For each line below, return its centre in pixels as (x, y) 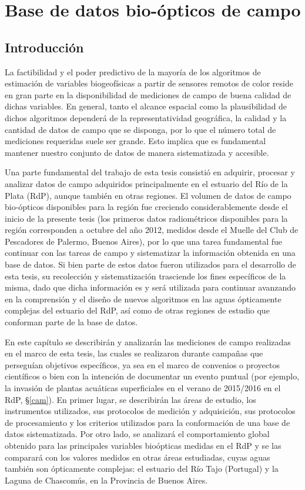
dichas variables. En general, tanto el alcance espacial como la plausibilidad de (146, 106)
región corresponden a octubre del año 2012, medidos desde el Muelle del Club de (152, 230)
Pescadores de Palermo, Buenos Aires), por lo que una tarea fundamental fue (144, 241)
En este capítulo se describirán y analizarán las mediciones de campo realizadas (148, 341)
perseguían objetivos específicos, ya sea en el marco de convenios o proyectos (143, 364)
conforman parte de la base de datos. (71, 322)
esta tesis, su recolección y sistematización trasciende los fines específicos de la (145, 276)
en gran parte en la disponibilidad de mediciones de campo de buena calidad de (148, 94)
